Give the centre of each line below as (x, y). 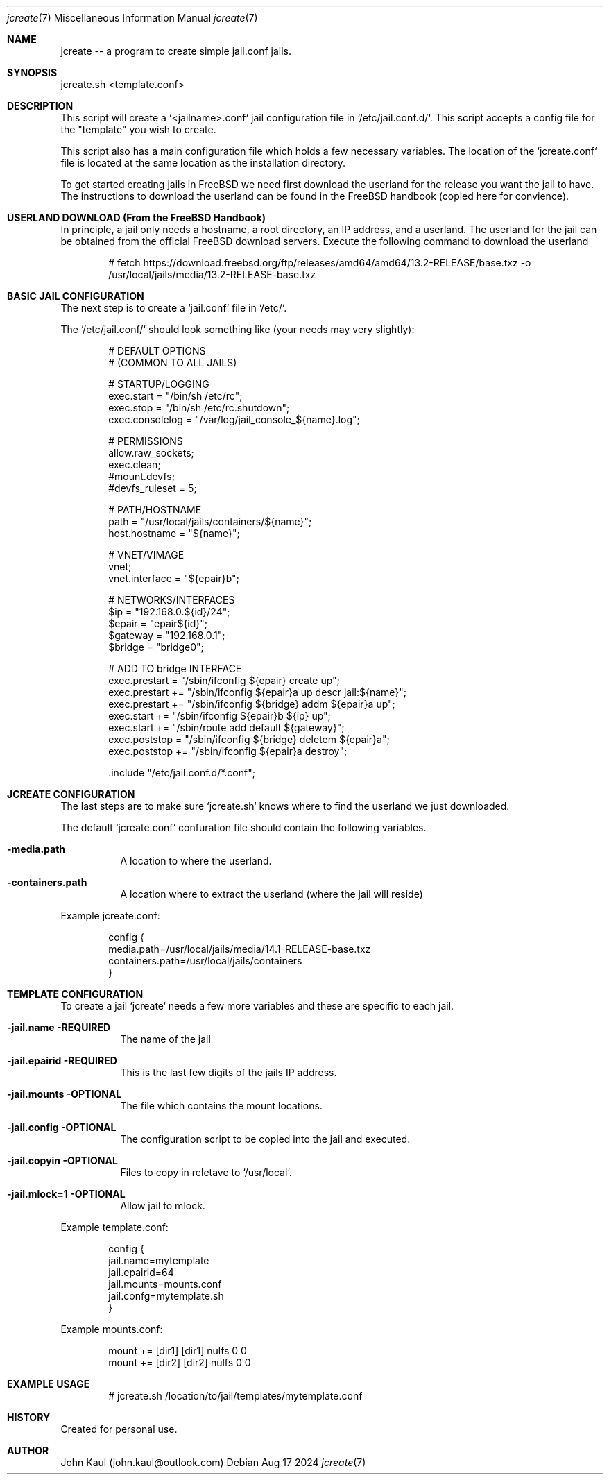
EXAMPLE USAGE (49, 1384)
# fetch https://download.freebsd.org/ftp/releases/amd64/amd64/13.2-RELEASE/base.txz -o (320, 263)
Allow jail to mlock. (163, 1206)
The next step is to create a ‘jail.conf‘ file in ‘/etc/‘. (174, 308)
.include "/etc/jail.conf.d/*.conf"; (182, 773)
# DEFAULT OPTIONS (157, 351)
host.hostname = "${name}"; (174, 533)
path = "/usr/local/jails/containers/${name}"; (210, 521)
